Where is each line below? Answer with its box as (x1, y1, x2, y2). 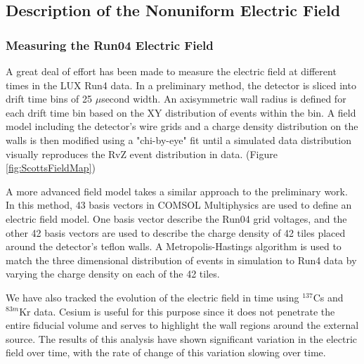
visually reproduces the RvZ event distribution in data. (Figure (6, 146, 278, 161)
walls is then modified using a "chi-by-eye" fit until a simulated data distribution (6, 132, 351, 147)
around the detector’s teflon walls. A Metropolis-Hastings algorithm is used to (6, 239, 342, 254)
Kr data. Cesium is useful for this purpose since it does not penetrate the (19, 304, 335, 318)
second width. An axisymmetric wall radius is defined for (101, 91, 346, 106)
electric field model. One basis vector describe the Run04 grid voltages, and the (6, 211, 347, 226)
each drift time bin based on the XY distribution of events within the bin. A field (6, 105, 356, 119)
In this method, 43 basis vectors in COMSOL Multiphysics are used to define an (6, 197, 352, 212)
